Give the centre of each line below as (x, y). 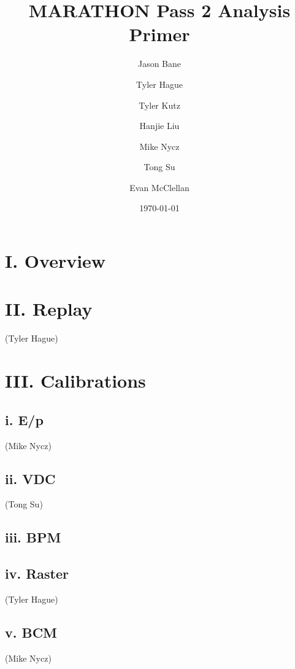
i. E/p (24, 419)
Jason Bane (159, 64)
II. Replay (49, 309)
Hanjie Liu (159, 126)
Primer (159, 34)
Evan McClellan (159, 187)
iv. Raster (37, 573)
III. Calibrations (75, 381)
